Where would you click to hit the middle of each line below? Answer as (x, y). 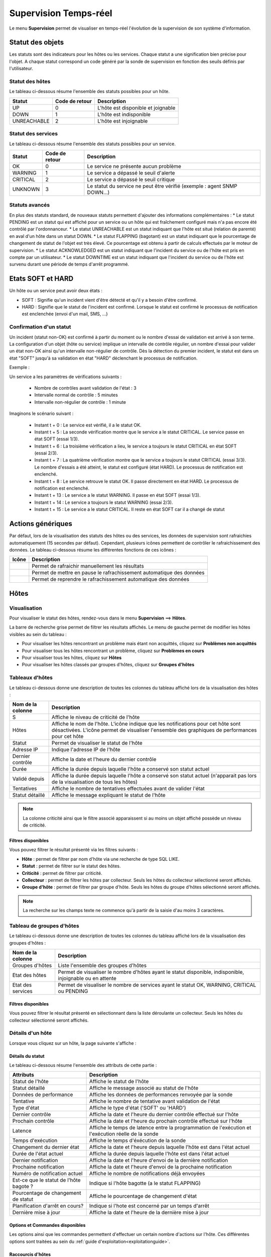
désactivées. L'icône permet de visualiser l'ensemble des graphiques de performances (154, 730)
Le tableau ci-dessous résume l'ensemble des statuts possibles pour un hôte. (90, 92)
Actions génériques (41, 524)
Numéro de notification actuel (47, 1174)
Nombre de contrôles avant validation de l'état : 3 (85, 388)
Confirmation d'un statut (40, 327)
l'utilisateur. (21, 68)
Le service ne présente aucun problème (134, 166)
